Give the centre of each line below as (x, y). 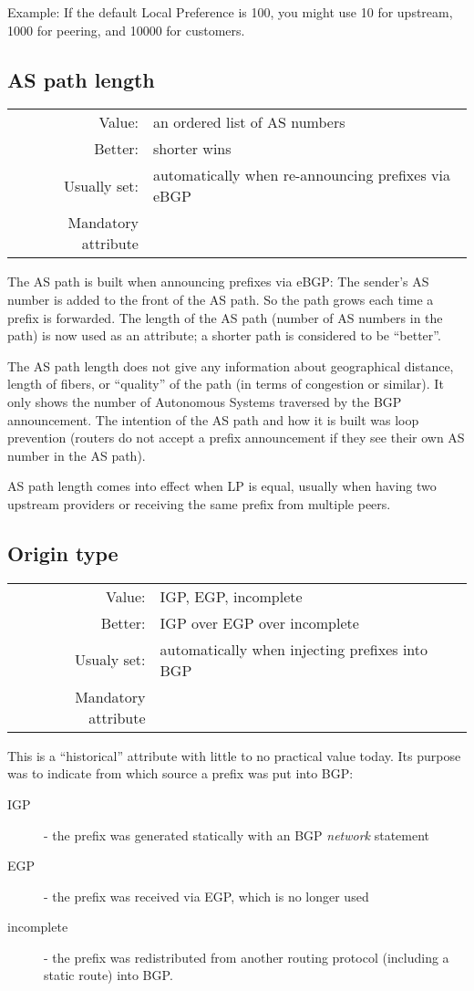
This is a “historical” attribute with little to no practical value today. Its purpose (234, 755)
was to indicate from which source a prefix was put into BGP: (180, 773)
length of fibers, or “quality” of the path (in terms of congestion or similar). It (226, 384)
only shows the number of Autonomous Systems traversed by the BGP (205, 401)
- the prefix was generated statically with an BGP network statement (237, 835)
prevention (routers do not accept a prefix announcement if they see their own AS (236, 438)
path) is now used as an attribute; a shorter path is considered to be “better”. (224, 335)
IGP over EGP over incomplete (259, 622)
